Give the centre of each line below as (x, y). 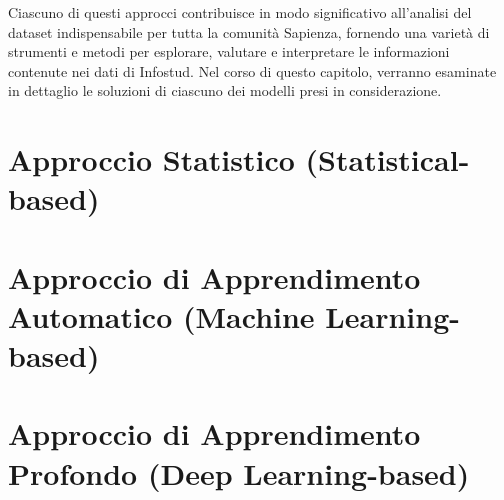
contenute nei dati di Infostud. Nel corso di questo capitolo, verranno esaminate (252, 70)
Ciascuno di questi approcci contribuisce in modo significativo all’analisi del (240, 12)
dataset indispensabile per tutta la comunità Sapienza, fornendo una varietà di (249, 31)
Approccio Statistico (151, 159)
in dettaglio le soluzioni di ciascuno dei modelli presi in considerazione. (225, 90)
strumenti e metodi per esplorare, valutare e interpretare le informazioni (229, 51)
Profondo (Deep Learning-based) (239, 472)
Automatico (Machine (161, 315)
